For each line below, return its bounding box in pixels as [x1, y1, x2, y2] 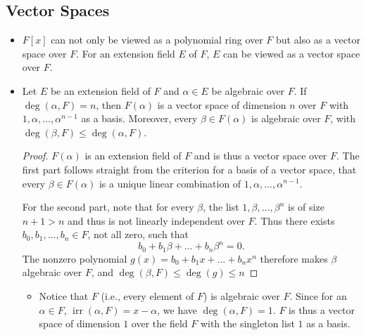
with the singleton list [200, 316, 295, 331]
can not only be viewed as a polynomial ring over [51, 32, 263, 47]
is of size [287, 199, 324, 214]
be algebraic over [211, 83, 285, 98]
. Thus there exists [254, 213, 335, 228]
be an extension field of [50, 83, 151, 98]
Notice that [39, 289, 89, 303]
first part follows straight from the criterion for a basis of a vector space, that [22, 162, 357, 176]
